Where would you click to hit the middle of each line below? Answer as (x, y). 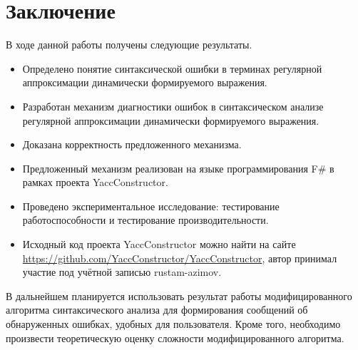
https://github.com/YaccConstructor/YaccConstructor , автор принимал (180, 258)
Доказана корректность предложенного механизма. (132, 144)
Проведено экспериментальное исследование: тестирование (151, 206)
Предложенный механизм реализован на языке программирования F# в (178, 168)
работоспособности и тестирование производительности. (145, 220)
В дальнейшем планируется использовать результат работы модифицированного (179, 295)
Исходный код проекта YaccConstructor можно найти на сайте (159, 244)
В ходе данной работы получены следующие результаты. (129, 45)
